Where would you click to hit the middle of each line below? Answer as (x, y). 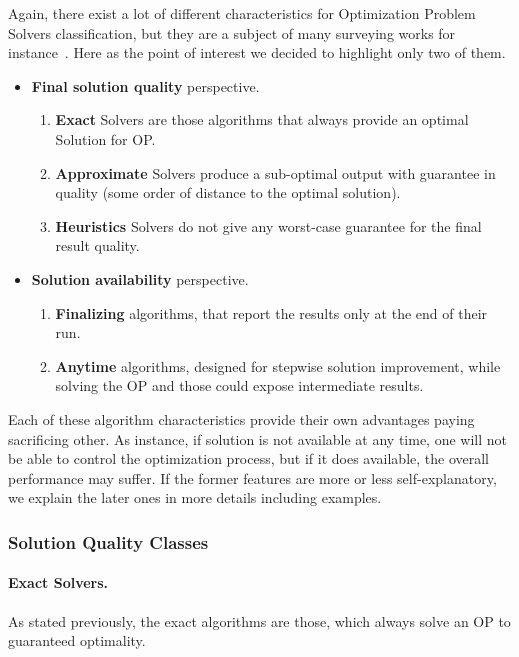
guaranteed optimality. (77, 640)
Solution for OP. (105, 138)
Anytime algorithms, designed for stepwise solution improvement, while (278, 365)
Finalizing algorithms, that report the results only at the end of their (271, 312)
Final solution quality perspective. (145, 85)
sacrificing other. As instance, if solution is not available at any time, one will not (258, 438)
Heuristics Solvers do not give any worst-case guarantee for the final (268, 225)
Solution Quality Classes (108, 541)
